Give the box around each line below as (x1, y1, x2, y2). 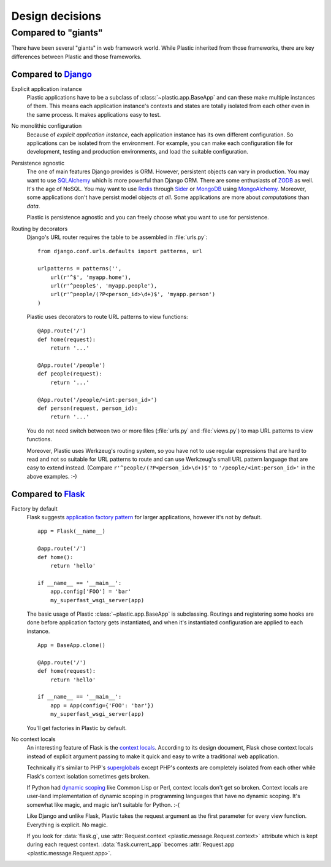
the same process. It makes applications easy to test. (26, 111, 161, 118)
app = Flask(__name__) (37, 528, 106, 535)
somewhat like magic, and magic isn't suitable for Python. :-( (26, 801, 180, 808)
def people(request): (37, 371, 102, 377)
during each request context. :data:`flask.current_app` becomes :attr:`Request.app (26, 841, 235, 848)
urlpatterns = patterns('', (37, 265, 122, 272)
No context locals (11, 735, 56, 743)
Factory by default (11, 504, 58, 512)
